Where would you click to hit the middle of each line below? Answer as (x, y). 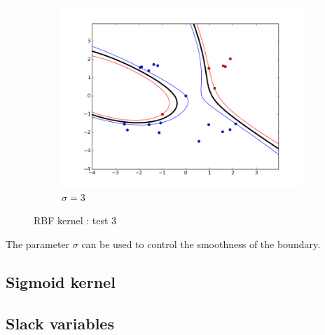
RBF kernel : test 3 (75, 220)
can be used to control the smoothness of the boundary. (201, 244)
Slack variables (60, 323)
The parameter (38, 244)
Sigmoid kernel (61, 282)
